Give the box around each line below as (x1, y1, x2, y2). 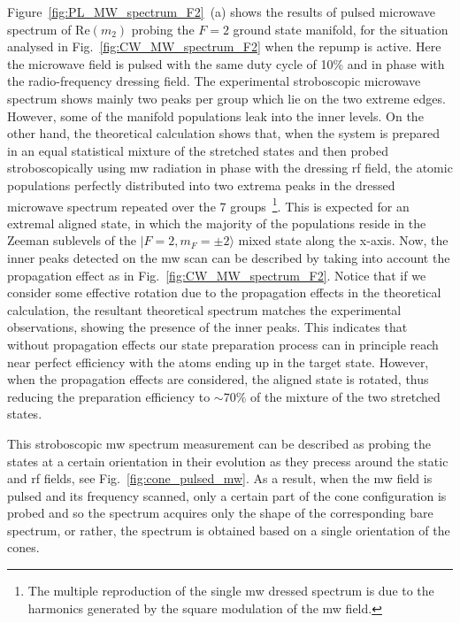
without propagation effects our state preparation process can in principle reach (7, 335, 439, 353)
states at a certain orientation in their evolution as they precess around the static (7, 451, 448, 470)
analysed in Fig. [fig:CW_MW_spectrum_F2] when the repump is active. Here (7, 37, 441, 56)
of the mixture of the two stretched (250, 387, 441, 405)
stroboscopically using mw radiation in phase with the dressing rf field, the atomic (7, 158, 453, 177)
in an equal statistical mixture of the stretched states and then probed (7, 141, 389, 159)
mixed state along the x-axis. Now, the (238, 231, 448, 250)
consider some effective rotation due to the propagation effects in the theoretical (7, 283, 441, 302)
